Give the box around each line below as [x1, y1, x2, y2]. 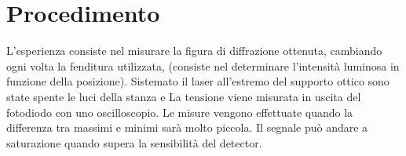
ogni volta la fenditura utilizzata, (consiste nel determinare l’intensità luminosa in [6, 57, 400, 74]
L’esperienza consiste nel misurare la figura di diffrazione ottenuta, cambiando [6, 42, 382, 59]
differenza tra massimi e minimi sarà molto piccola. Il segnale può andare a [6, 119, 368, 136]
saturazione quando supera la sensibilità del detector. [6, 134, 262, 151]
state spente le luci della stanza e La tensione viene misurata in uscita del [6, 88, 361, 104]
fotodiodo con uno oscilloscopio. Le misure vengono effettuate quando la [6, 103, 353, 120]
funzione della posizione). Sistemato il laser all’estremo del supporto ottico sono [6, 73, 390, 89]
